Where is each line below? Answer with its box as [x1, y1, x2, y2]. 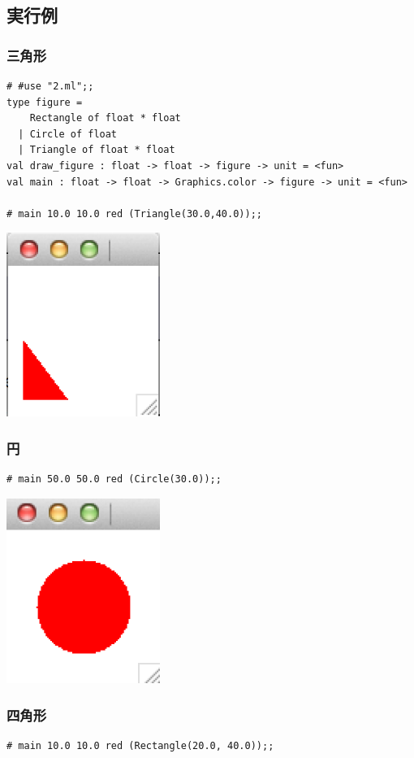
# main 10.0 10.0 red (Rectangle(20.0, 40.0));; [6, 740, 274, 752]
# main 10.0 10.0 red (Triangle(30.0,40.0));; [6, 207, 262, 220]
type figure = [6, 96, 83, 108]
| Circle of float [18, 128, 118, 140]
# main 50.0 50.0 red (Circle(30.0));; [6, 473, 222, 486]
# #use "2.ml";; [6, 81, 94, 92]
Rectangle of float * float [29, 112, 181, 124]
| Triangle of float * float [18, 144, 175, 156]
